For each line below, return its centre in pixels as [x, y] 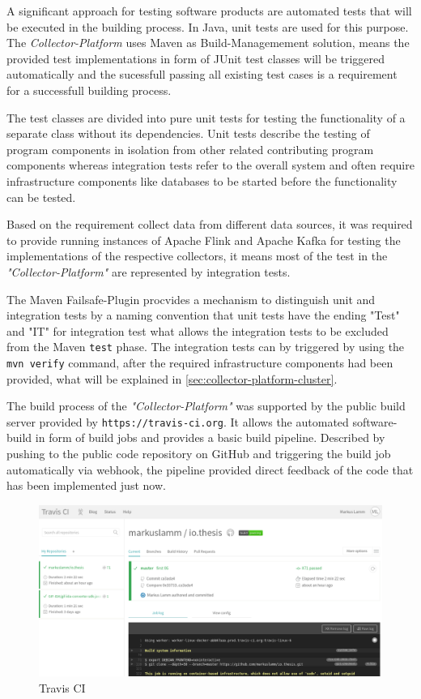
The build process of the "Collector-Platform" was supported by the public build [206, 406]
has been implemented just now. [86, 485]
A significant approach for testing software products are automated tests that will [209, 11]
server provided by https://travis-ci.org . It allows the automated [178, 421]
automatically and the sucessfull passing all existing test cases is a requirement [202, 74]
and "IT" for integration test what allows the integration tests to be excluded [198, 330]
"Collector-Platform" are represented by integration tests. [149, 271]
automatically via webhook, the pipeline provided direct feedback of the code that [210, 469]
